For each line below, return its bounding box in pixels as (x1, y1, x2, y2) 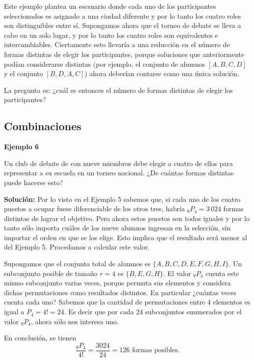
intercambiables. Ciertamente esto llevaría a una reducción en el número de (4, 39, 230, 50)
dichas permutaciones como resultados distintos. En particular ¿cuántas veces (4, 287, 236, 297)
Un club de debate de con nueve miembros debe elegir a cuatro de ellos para (4, 158, 233, 168)
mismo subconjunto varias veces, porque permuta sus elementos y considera (4, 278, 231, 288)
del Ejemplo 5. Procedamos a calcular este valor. (4, 242, 150, 252)
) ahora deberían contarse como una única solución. (84, 68, 239, 79)
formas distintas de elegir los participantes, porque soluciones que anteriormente (4, 49, 244, 59)
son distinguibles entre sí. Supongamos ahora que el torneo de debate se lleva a (4, 20, 241, 30)
